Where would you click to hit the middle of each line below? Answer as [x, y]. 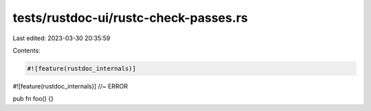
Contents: [26, 50]
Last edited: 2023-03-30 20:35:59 [61, 38]
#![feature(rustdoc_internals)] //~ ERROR [70, 86]
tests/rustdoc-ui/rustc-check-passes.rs [130, 18]
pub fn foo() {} [33, 99]
